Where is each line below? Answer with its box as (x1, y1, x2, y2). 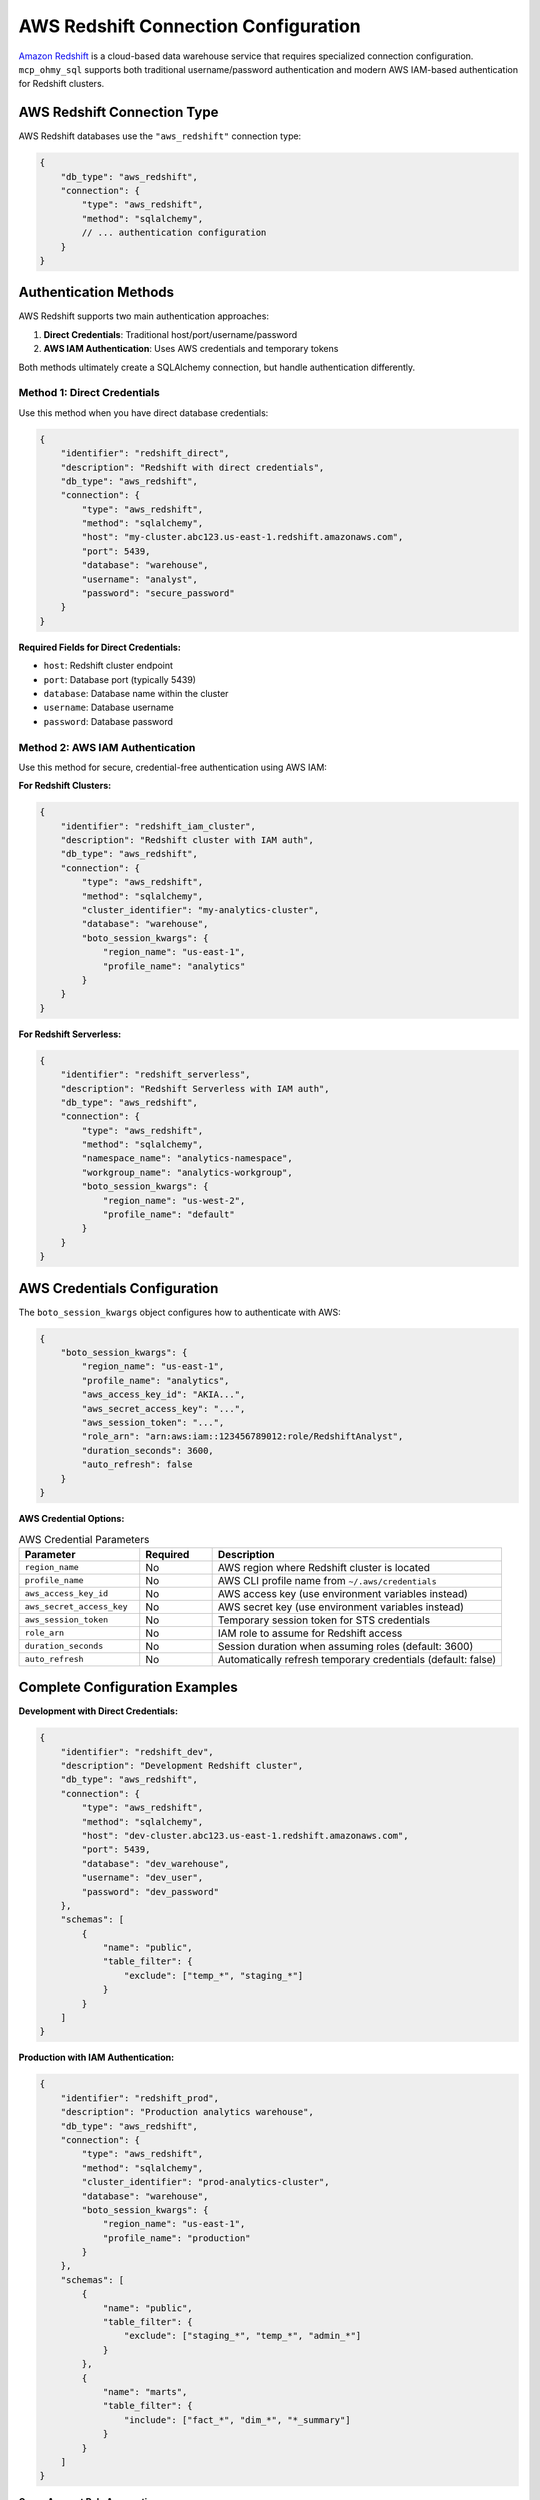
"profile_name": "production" (102, 2232, 251, 2244)
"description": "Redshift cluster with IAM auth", (60, 835, 314, 846)
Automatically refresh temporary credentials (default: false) (217, 1652, 497, 1666)
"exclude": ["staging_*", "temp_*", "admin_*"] (123, 2330, 362, 2342)
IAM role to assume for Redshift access (217, 1626, 403, 1640)
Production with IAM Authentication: (18, 2051, 175, 2064)
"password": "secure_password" (81, 588, 235, 599)
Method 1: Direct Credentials (18, 386, 160, 400)
